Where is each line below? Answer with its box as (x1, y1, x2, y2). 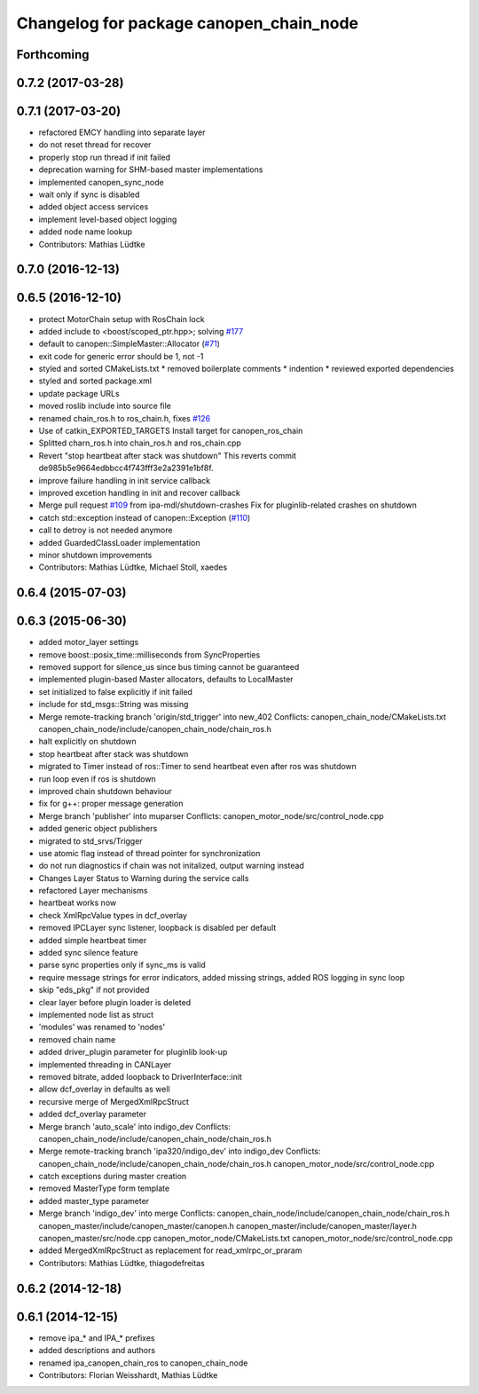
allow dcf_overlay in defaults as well (38, 1083, 170, 1095)
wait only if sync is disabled (38, 189, 140, 200)
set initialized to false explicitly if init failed (38, 686, 192, 697)
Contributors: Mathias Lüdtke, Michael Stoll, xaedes (38, 562, 228, 572)
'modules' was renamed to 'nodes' (38, 1021, 166, 1033)
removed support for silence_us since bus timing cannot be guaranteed (38, 662, 300, 673)
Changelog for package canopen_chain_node (16, 13, 359, 33)
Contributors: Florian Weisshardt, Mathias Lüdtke (38, 1369, 218, 1380)
